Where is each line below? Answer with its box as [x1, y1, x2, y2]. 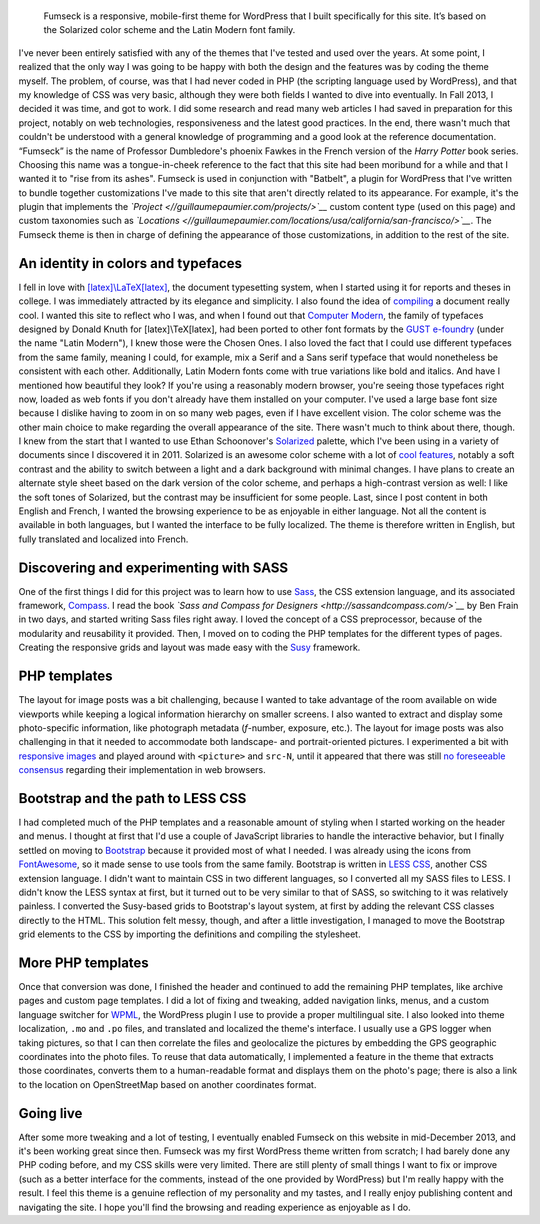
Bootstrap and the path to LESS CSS [18, 790, 247, 807]
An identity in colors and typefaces [18, 255, 242, 272]
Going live [18, 1105, 83, 1122]
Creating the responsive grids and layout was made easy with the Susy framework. [18, 641, 361, 654]
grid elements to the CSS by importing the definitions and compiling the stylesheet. [18, 928, 361, 940]
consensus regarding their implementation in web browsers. [18, 764, 267, 776]
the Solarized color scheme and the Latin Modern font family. [43, 24, 296, 36]
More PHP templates [18, 954, 149, 971]
